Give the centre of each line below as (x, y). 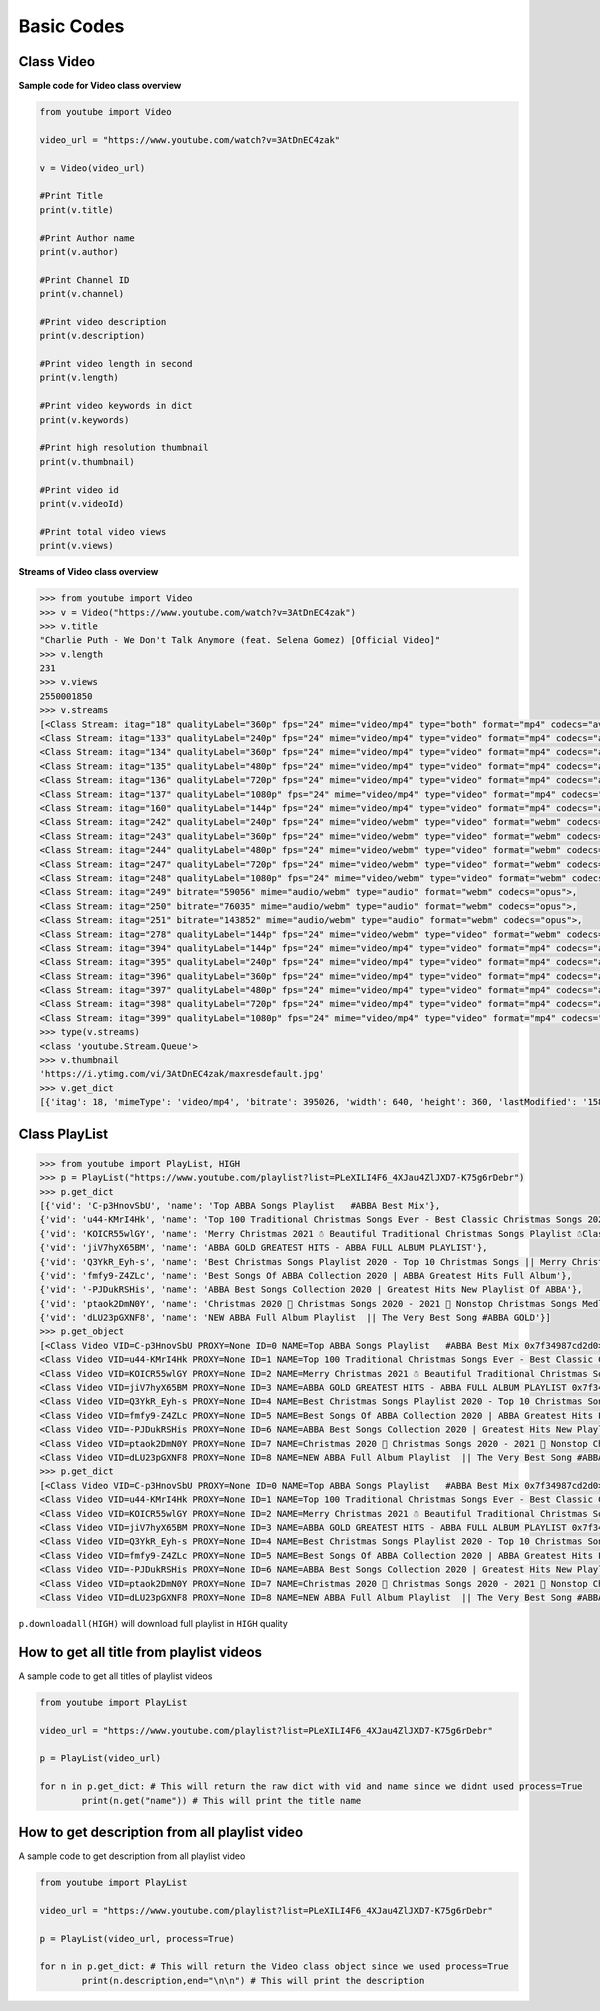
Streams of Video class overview (88, 572)
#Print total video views (103, 531)
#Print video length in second (116, 364)
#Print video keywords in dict (116, 406)
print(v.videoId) (82, 503)
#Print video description (103, 321)
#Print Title (71, 196)
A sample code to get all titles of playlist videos (115, 1676)
